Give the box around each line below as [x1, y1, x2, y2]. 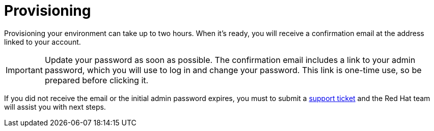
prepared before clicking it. [44, 75, 149, 85]
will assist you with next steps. [4, 102, 106, 111]
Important [6, 64, 43, 75]
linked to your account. [4, 37, 81, 46]
